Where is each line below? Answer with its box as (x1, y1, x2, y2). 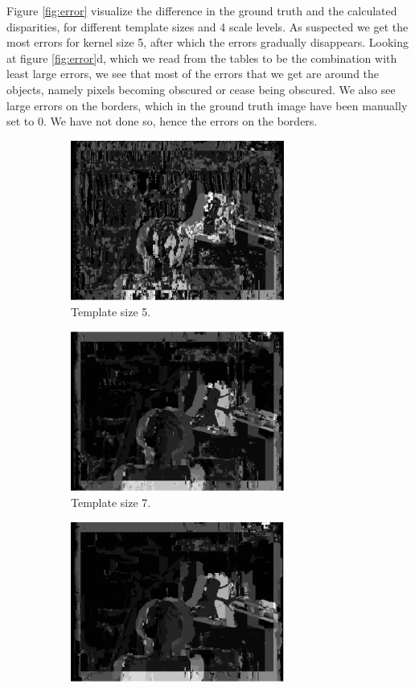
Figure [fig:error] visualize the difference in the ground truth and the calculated (6, 2, 397, 19)
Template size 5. (71, 303, 151, 320)
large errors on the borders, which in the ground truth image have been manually (6, 97, 408, 113)
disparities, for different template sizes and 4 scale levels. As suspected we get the (6, 18, 409, 35)
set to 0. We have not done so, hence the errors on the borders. (6, 113, 318, 130)
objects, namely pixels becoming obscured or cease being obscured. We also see (6, 80, 396, 97)
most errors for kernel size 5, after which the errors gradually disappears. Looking (6, 34, 409, 51)
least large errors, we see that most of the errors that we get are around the (6, 65, 380, 82)
